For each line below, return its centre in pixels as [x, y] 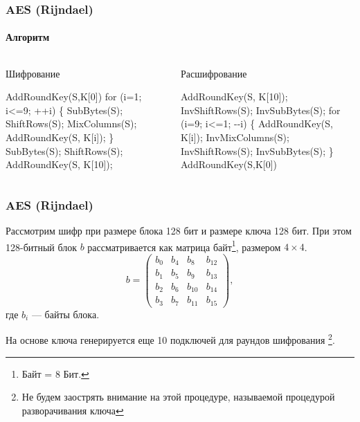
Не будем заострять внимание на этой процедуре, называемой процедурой [178, 397]
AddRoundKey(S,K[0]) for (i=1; [74, 97]
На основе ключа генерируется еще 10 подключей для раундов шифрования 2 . [170, 339]
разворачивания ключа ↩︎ [73, 410]
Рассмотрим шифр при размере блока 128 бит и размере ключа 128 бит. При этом [179, 231]
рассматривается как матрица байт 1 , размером [184, 246]
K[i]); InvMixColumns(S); [235, 137]
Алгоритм [28, 37]
